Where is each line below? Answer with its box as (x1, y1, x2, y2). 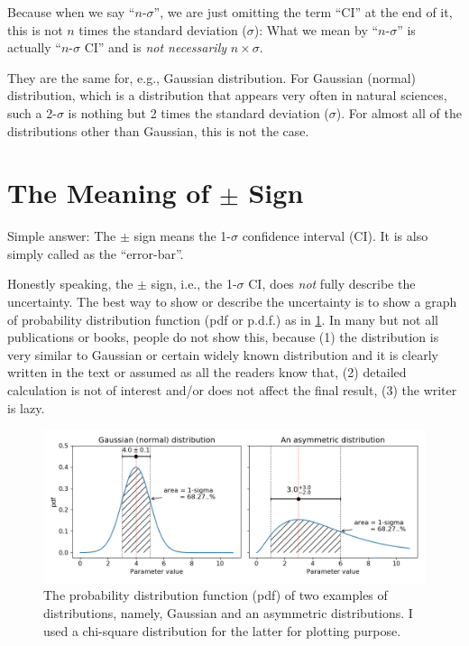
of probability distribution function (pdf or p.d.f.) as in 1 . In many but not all (7, 309, 438, 328)
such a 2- (7, 103, 57, 122)
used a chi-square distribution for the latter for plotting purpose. (43, 621, 401, 640)
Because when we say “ (7, 3, 135, 21)
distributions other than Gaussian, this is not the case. (7, 121, 309, 140)
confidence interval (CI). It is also (242, 226, 428, 245)
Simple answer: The (7, 226, 116, 245)
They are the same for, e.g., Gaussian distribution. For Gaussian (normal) (7, 68, 416, 87)
